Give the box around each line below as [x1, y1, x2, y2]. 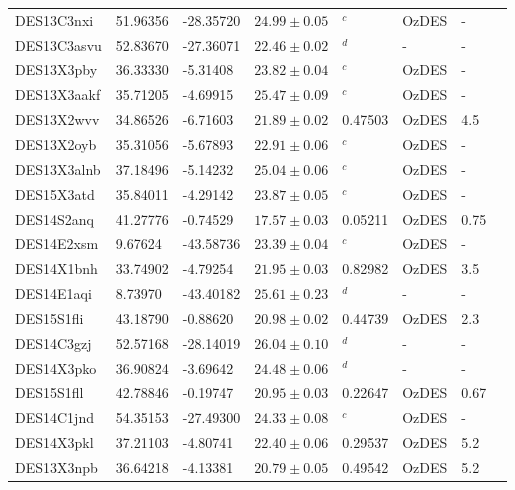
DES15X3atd [15, 183, 95, 204]
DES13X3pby [15, 59, 98, 80]
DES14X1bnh [15, 258, 98, 279]
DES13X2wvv [15, 109, 100, 130]
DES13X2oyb [15, 133, 97, 154]
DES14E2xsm [15, 233, 99, 254]
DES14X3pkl [15, 432, 94, 453]
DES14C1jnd [15, 407, 94, 428]
